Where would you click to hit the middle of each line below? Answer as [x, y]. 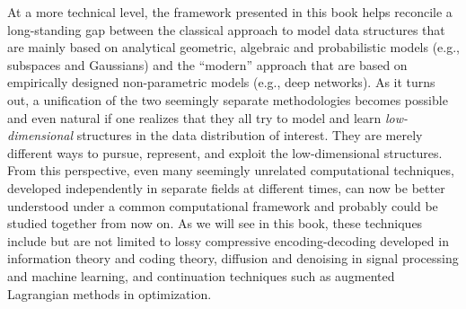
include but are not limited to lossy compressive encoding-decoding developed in [228, 240]
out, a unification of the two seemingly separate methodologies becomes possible [228, 99]
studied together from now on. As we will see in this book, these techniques [215, 223]
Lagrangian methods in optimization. [110, 293]
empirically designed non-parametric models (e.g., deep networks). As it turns [221, 82]
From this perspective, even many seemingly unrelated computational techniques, [231, 170]
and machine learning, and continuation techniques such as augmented [201, 275]
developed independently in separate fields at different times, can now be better [226, 187]
